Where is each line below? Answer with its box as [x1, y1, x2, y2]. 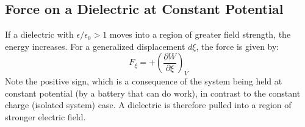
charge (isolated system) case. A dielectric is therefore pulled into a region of [5, 98, 292, 111]
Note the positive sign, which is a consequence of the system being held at [5, 75, 282, 88]
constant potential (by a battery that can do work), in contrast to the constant [5, 86, 301, 99]
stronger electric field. [5, 110, 86, 123]
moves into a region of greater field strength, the [109, 28, 291, 41]
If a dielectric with [5, 28, 74, 41]
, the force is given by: [196, 39, 279, 52]
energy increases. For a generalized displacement [5, 39, 185, 52]
